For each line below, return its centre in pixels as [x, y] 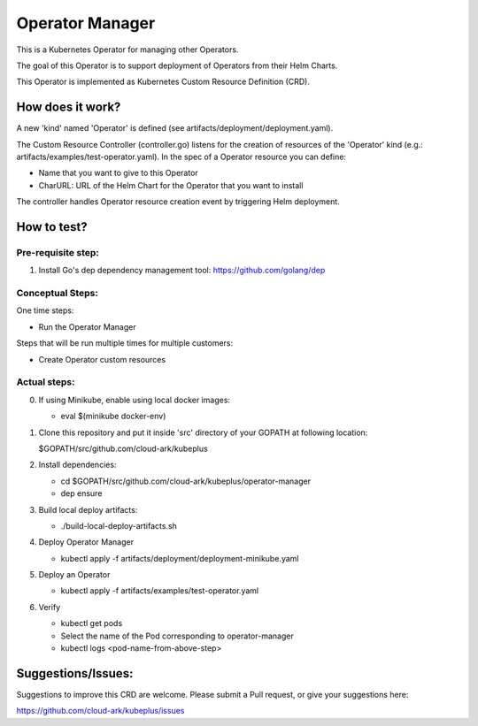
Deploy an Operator [74, 575]
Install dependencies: [77, 465]
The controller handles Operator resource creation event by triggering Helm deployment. [178, 202]
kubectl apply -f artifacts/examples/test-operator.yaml [160, 591]
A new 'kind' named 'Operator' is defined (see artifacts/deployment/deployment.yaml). [175, 128]
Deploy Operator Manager [86, 542]
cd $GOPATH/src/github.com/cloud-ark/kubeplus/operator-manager [186, 481]
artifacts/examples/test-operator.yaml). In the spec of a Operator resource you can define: [181, 157]
